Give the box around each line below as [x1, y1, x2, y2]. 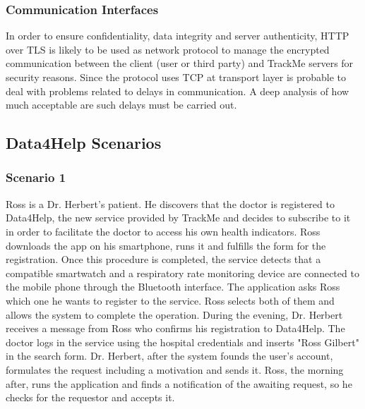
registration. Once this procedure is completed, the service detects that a [6, 252, 321, 267]
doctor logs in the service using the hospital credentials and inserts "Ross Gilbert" [6, 334, 359, 349]
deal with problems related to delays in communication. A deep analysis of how [6, 83, 349, 98]
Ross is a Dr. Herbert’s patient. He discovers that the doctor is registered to [6, 196, 335, 211]
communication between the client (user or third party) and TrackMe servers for [6, 56, 354, 71]
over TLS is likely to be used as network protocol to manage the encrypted [6, 42, 330, 56]
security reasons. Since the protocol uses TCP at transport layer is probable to [6, 70, 347, 84]
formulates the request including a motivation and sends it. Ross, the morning [6, 362, 344, 377]
